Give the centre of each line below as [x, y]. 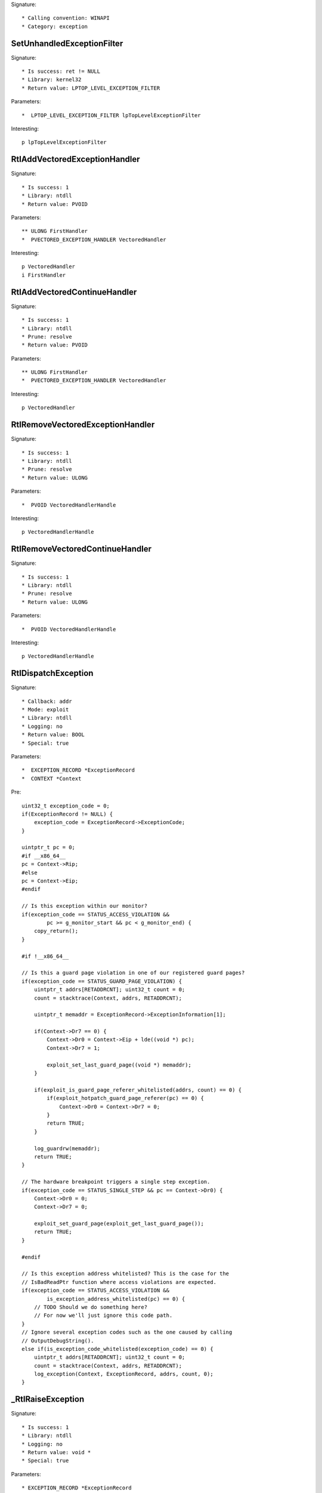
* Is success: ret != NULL [61, 71]
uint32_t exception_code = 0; [66, 806]
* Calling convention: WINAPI [66, 18]
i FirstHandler [44, 275]
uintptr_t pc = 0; [49, 847]
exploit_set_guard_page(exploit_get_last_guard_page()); [119, 1224]
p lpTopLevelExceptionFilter [64, 142]
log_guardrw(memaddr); [67, 1148]
